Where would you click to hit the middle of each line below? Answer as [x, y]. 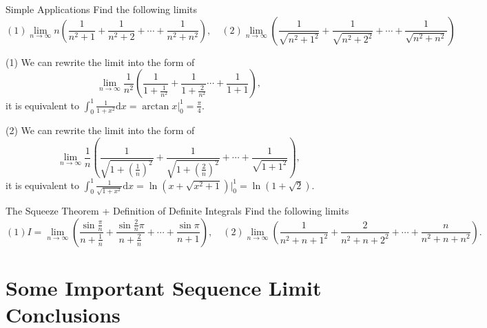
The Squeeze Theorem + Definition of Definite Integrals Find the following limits [177, 211]
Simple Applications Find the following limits [102, 9]
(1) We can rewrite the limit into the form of [100, 62]
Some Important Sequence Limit [164, 288]
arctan [156, 106]
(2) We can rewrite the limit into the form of [100, 130]
